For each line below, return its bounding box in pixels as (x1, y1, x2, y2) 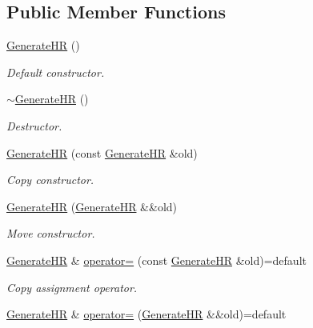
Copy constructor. (6, 171, 94, 188)
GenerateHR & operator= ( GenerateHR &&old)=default (6, 306, 287, 322)
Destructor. (6, 117, 62, 134)
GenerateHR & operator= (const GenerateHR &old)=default (6, 251, 307, 268)
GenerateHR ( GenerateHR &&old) (6, 198, 178, 214)
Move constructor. (6, 225, 95, 242)
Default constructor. (6, 63, 105, 80)
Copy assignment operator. (6, 278, 138, 295)
